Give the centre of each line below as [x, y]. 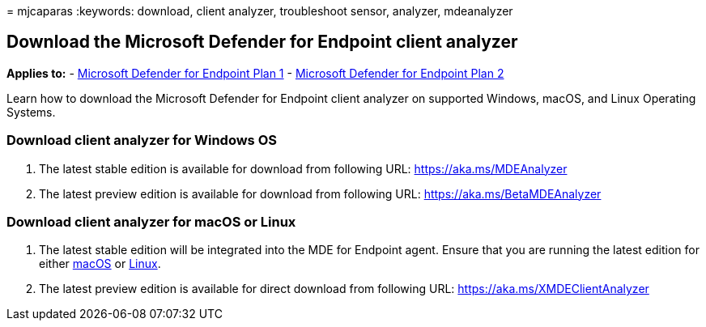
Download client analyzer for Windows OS [142, 140]
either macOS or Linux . [100, 264]
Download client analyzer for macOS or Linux [151, 221]
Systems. [31, 112]
